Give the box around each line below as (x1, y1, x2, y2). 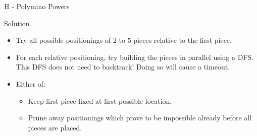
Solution (4, 18, 30, 28)
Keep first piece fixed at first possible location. (28, 95, 172, 106)
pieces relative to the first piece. (133, 35, 232, 45)
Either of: (16, 78, 45, 89)
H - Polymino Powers (4, 1, 70, 11)
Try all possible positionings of (16, 35, 111, 45)
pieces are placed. (28, 122, 82, 132)
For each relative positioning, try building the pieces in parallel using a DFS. (16, 51, 254, 62)
